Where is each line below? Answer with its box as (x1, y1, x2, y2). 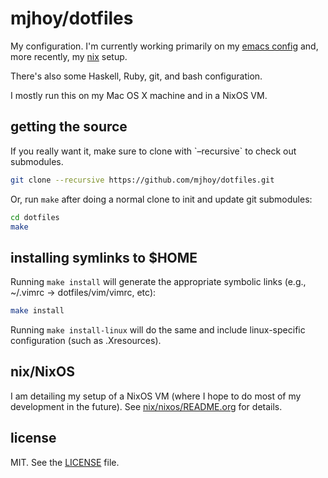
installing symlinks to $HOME (10, 249, 198, 266)
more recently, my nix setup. (10, 50, 128, 62)
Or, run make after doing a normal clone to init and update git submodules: (10, 193, 313, 205)
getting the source (10, 118, 128, 136)
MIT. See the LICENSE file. (10, 456, 120, 468)
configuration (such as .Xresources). (10, 335, 162, 347)
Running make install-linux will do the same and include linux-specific (10, 324, 306, 336)
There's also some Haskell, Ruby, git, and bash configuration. (10, 70, 263, 82)
